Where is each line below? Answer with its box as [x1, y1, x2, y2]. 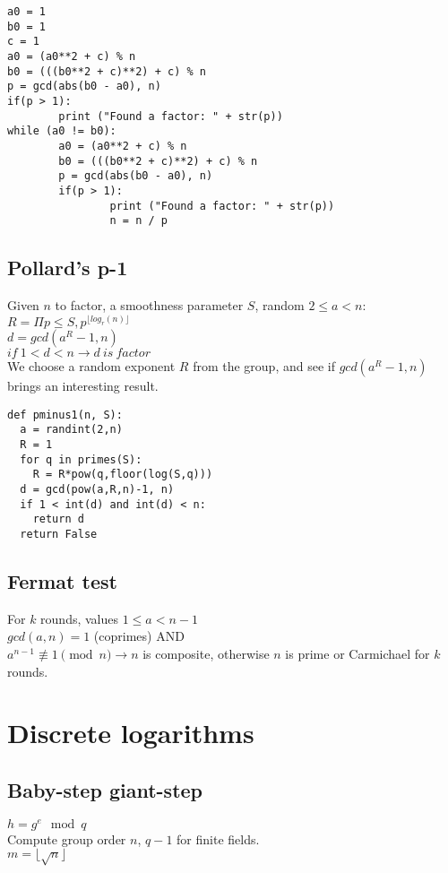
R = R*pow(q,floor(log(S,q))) [32, 468, 213, 481]
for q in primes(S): [20, 453, 142, 466]
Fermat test [7, 566, 117, 594]
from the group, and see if [193, 357, 335, 376]
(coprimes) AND [93, 627, 185, 645]
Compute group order [7, 829, 126, 848]
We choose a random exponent [7, 357, 176, 376]
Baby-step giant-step [7, 775, 203, 803]
